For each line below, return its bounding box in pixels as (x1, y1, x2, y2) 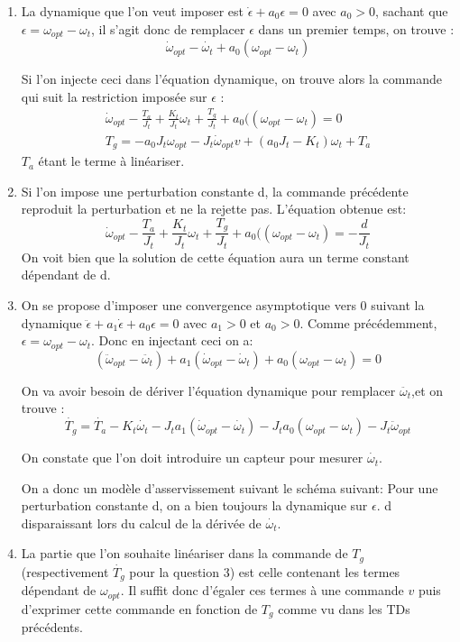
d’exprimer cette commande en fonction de (21, 599, 258, 618)
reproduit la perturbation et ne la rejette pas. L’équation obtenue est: (21, 199, 407, 218)
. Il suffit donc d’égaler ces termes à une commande (120, 581, 404, 600)
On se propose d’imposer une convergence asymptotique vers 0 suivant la (21, 296, 425, 315)
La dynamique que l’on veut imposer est (21, 2, 244, 20)
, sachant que (375, 2, 448, 20)
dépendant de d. (21, 265, 111, 284)
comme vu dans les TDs (278, 599, 410, 618)
